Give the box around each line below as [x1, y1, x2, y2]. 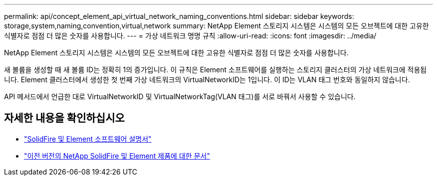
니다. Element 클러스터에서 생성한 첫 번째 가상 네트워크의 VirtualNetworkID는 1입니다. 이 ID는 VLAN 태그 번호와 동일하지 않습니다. [4, 75, 410, 84]
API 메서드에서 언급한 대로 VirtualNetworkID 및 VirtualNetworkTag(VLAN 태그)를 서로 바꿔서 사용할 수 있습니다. [4, 92, 356, 101]
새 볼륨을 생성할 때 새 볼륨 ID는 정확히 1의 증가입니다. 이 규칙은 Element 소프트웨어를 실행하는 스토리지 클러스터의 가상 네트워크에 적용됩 [4, 65, 427, 74]
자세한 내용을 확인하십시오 [4, 112, 125, 125]
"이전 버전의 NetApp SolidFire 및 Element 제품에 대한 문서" [24, 151, 210, 160]
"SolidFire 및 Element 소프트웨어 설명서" [24, 134, 152, 143]
